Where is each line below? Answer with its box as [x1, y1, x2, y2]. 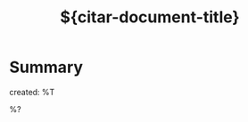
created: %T [9, 86, 55, 97]
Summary [9, 57, 83, 77]
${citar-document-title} [60, 7, 240, 28]
